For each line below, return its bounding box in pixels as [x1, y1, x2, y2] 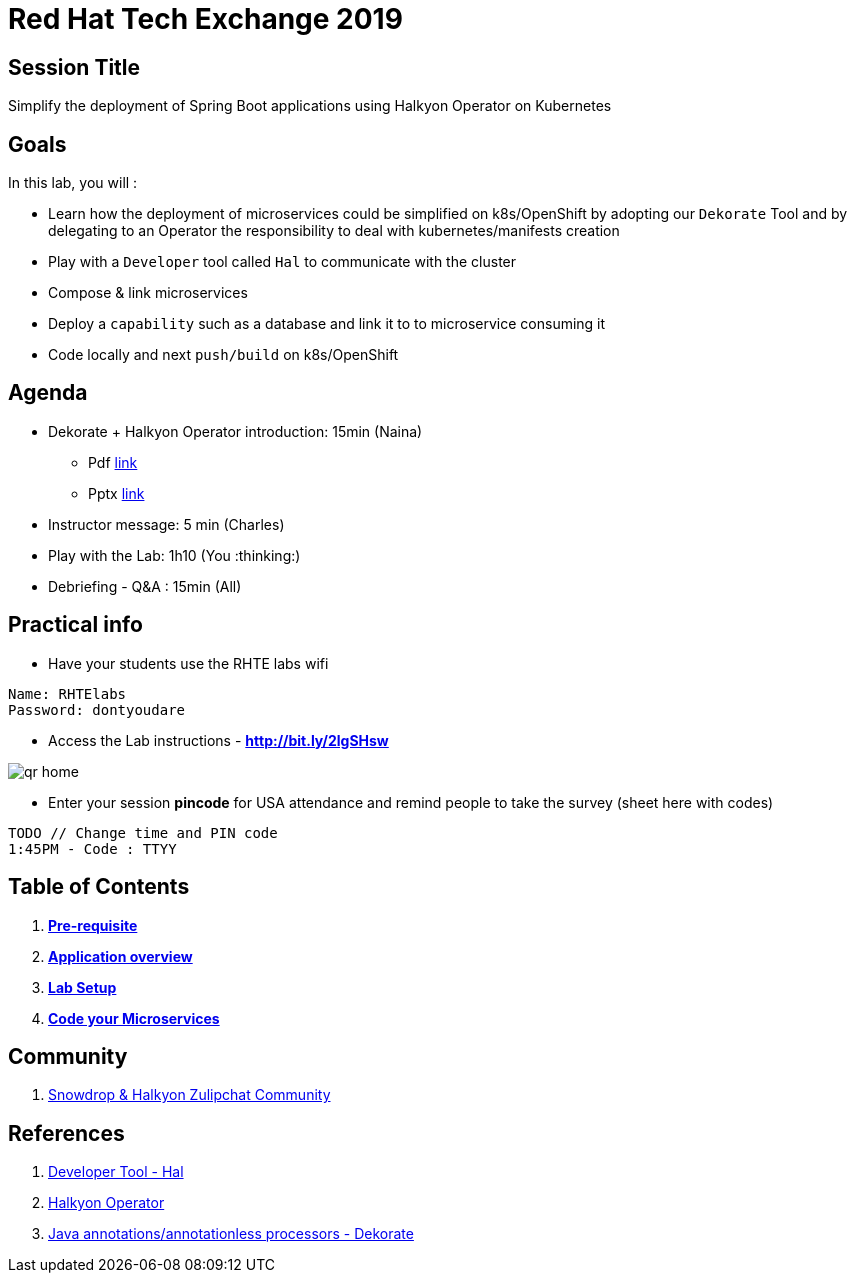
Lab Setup [48, 978, 117, 996]
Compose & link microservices [48, 284, 248, 302]
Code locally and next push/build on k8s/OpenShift [48, 346, 399, 364]
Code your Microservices [48, 1009, 220, 1027]
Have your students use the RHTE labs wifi [48, 654, 329, 672]
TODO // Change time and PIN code [8, 824, 278, 841]
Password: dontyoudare [8, 701, 186, 718]
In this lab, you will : [8, 174, 138, 192]
